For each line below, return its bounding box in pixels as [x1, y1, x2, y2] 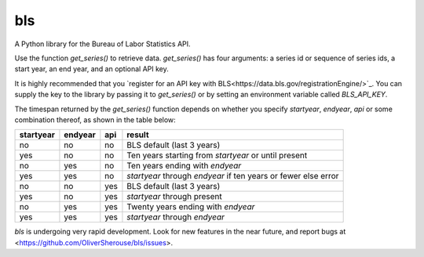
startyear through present [126, 191, 223, 202]
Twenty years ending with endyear [126, 201, 255, 212]
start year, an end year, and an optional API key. [14, 64, 169, 74]
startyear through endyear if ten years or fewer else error [126, 171, 339, 182]
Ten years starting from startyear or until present [126, 150, 308, 161]
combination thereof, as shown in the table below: [14, 114, 176, 125]
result [126, 129, 149, 140]
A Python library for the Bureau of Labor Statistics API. [14, 39, 192, 49]
